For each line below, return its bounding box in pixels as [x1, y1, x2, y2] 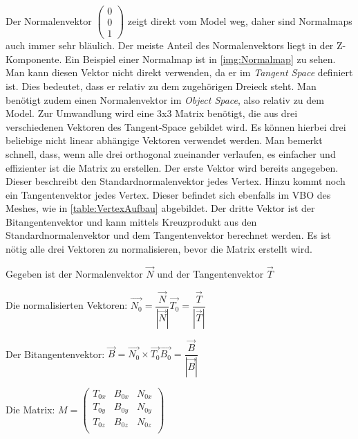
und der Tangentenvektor [157, 266, 264, 280]
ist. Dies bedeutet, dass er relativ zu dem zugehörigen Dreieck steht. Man [6, 78, 317, 93]
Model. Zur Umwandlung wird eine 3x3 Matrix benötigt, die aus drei [6, 106, 298, 120]
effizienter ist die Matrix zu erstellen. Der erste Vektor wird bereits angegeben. [6, 160, 339, 174]
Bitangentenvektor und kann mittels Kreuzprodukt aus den [6, 214, 257, 229]
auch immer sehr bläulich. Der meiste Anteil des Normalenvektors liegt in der [6, 38, 334, 53]
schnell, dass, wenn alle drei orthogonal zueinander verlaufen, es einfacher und [6, 146, 336, 161]
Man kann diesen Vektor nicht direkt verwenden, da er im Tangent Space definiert [6, 65, 353, 80]
